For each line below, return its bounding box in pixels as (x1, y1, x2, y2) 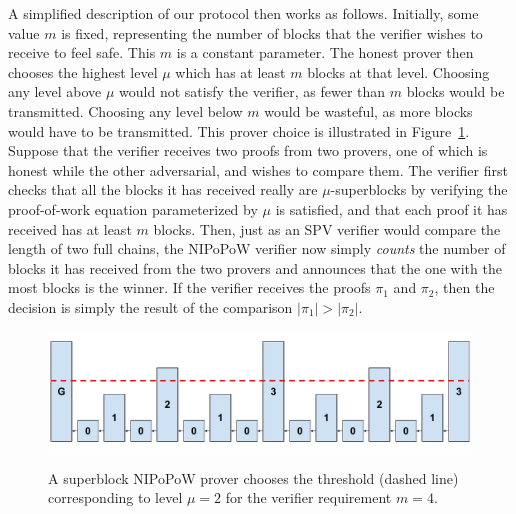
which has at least (175, 61, 286, 82)
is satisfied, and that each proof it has (275, 198, 508, 219)
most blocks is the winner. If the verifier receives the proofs (8, 277, 371, 298)
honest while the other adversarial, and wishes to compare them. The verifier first (8, 159, 508, 180)
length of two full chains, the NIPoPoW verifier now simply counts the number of (8, 238, 506, 259)
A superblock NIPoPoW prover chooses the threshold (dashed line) (48, 467, 459, 488)
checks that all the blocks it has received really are (8, 179, 318, 200)
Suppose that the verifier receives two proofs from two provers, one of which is (8, 140, 488, 161)
